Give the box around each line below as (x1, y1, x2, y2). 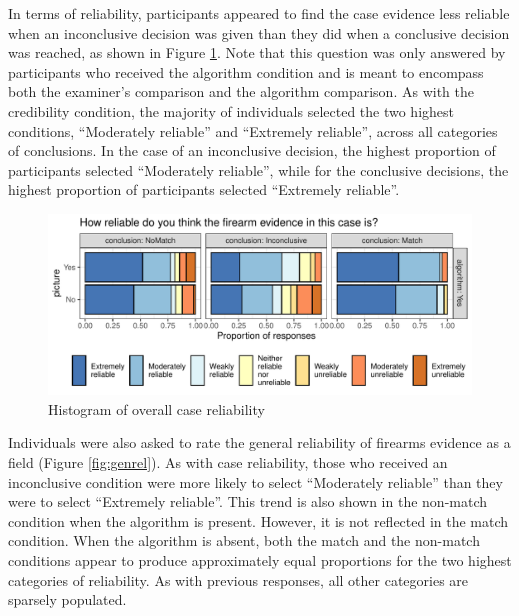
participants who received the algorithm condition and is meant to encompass (8, 61, 484, 82)
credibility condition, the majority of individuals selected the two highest (8, 100, 455, 121)
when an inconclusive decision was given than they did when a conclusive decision (8, 22, 510, 43)
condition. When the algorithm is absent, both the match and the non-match (8, 530, 480, 551)
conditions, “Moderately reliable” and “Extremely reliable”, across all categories (8, 120, 498, 141)
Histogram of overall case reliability (48, 398, 265, 419)
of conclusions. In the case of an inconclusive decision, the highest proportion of (8, 140, 496, 161)
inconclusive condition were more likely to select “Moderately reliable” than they (8, 471, 503, 492)
